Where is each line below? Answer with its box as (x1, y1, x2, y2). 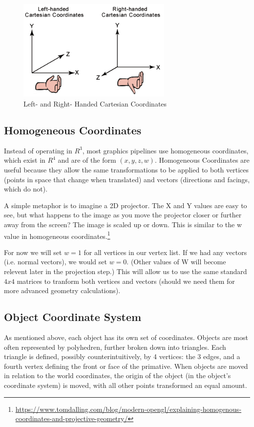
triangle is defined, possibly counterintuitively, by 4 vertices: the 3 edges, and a (4, 351, 240, 362)
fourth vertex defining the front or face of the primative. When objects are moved (4, 361, 248, 371)
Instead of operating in (4, 145, 72, 155)
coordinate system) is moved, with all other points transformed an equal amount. (4, 380, 247, 390)
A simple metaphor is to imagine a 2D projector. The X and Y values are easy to (4, 200, 247, 210)
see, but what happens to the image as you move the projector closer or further (4, 210, 242, 220)
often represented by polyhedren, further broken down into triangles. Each (4, 342, 226, 352)
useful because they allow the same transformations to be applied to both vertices (4, 164, 249, 174)
